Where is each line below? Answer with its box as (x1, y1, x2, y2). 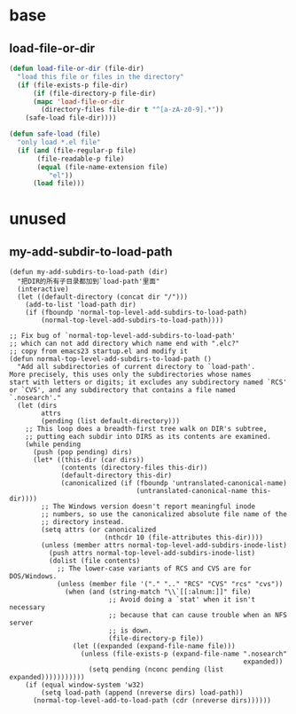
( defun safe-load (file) (9, 129, 101, 138)
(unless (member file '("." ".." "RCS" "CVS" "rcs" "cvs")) (56, 580, 284, 589)
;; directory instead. (41, 518, 125, 527)
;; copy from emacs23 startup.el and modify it (9, 347, 189, 356)
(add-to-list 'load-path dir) (25, 301, 137, 310)
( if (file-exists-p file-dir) (17, 81, 129, 90)
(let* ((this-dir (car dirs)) (32, 456, 144, 465)
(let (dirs (17, 401, 58, 411)
